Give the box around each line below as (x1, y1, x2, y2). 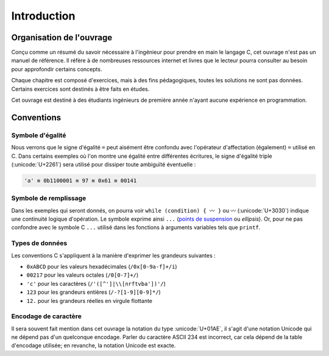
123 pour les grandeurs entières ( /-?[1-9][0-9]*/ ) (26, 288, 161, 296)
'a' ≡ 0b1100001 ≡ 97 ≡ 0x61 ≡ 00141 (24, 177, 137, 184)
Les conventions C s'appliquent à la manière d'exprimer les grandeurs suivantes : (11, 252, 216, 259)
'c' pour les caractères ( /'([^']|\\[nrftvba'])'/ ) (26, 280, 166, 287)
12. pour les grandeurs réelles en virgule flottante (26, 297, 152, 304)
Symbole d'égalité (11, 131, 66, 140)
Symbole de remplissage (11, 194, 87, 202)
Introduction (11, 9, 76, 23)
